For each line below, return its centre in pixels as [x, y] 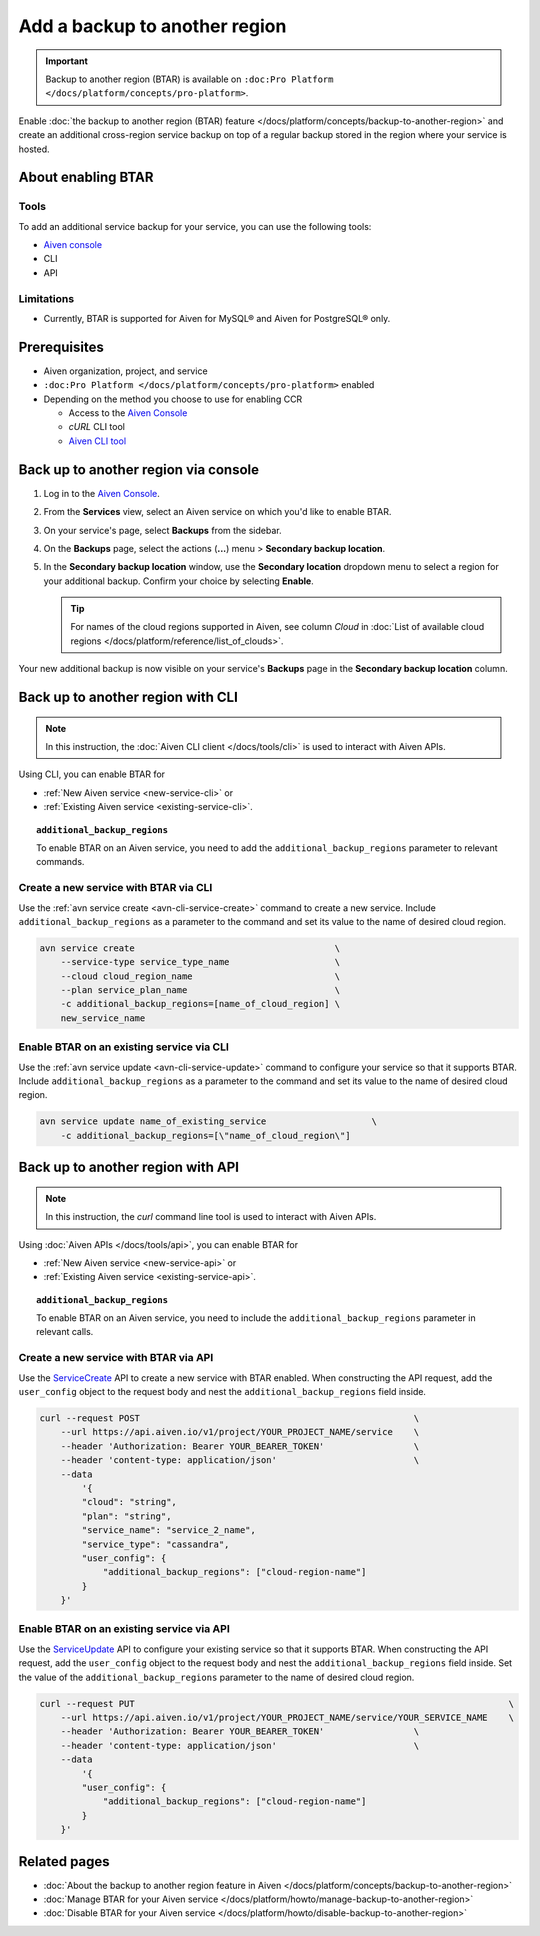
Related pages [64, 1861]
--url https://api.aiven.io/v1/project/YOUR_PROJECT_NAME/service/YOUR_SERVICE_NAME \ [287, 1717]
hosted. [34, 149]
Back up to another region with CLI [128, 697]
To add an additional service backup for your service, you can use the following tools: [195, 226]
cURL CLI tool [96, 427]
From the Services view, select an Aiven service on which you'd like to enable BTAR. [217, 512]
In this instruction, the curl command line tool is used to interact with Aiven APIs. [211, 1217]
